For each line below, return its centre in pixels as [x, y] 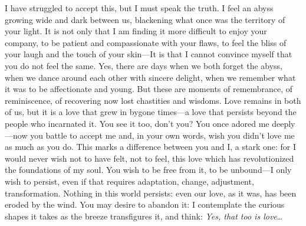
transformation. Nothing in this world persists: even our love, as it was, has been [151, 193]
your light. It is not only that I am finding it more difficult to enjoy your [136, 31]
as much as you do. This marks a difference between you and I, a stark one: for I [150, 147]
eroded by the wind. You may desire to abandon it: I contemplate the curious [145, 204]
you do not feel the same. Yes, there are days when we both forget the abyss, [144, 65]
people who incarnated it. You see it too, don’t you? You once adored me [137, 123]
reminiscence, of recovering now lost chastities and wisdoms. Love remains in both [153, 100]
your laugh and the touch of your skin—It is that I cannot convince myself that [149, 54]
